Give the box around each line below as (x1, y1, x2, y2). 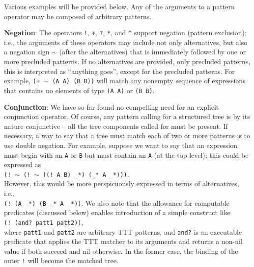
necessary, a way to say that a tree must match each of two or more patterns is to (4, 130, 251, 141)
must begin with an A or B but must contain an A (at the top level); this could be (4, 149, 249, 160)
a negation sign (4, 47, 50, 57)
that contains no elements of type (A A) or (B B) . (4, 85, 155, 95)
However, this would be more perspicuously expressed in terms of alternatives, (4, 178, 239, 189)
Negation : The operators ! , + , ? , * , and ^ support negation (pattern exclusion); (4, 27, 247, 38)
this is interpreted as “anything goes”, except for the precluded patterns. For (4, 66, 235, 76)
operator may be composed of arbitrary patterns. (4, 11, 152, 21)
